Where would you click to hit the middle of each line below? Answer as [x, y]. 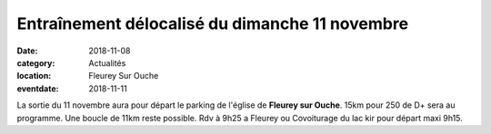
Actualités [107, 62]
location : [34, 76]
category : [36, 62]
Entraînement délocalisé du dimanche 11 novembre [213, 24]
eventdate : [38, 88]
